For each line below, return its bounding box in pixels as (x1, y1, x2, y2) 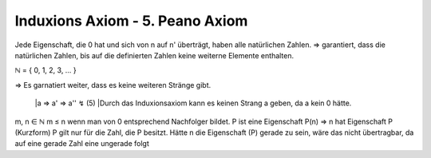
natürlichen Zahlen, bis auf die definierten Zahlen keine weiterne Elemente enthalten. (14, 50, 295, 60)
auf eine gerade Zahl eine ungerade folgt (14, 139, 149, 148)
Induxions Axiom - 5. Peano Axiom (14, 12, 248, 30)
